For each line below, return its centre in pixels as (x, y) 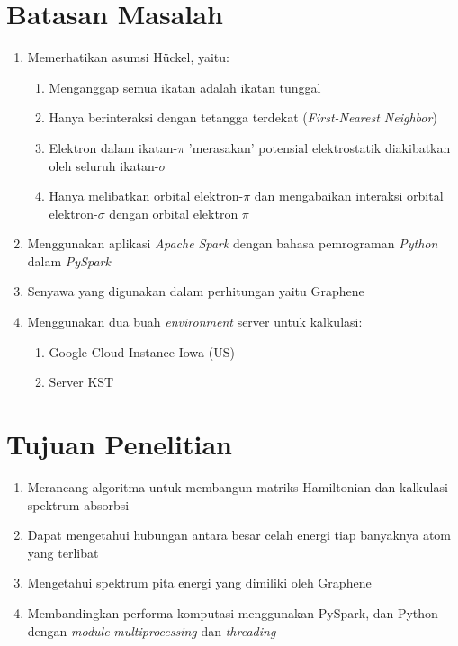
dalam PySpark (69, 260)
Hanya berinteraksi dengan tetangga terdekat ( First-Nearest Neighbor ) (243, 117)
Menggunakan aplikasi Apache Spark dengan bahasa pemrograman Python (233, 243)
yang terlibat (63, 552)
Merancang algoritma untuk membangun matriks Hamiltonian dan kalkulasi (238, 486)
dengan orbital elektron (174, 213)
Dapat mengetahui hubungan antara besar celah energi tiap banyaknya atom (239, 535)
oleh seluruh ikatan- (104, 165)
